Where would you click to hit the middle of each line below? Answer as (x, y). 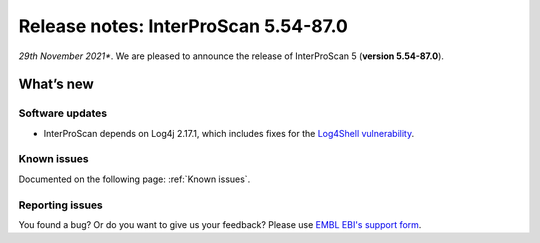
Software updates (63, 113)
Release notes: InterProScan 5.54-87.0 (183, 26)
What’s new (56, 84)
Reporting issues (61, 205)
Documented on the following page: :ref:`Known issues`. (134, 179)
